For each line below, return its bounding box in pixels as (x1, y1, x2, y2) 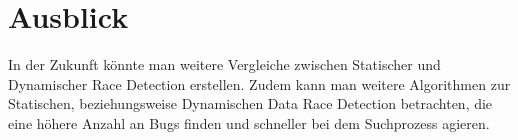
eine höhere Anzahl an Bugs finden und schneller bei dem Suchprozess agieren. (8, 112, 490, 133)
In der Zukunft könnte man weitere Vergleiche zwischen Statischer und (8, 54, 441, 75)
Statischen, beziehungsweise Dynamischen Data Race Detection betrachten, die (8, 93, 493, 114)
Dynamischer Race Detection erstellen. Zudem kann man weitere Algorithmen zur (8, 73, 511, 94)
